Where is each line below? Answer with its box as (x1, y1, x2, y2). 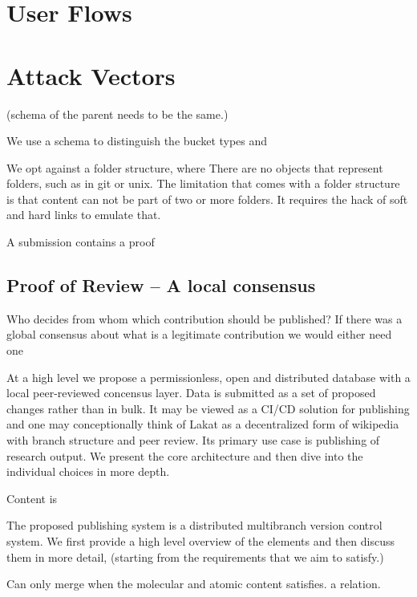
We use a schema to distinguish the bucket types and (6, 132, 268, 149)
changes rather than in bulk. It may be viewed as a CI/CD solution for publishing (6, 400, 410, 416)
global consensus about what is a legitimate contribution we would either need (6, 326, 392, 343)
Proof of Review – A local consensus (6, 273, 316, 298)
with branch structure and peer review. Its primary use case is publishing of (6, 432, 380, 449)
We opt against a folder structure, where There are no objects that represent (6, 159, 383, 176)
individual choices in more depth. (6, 463, 170, 480)
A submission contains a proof (6, 234, 155, 250)
